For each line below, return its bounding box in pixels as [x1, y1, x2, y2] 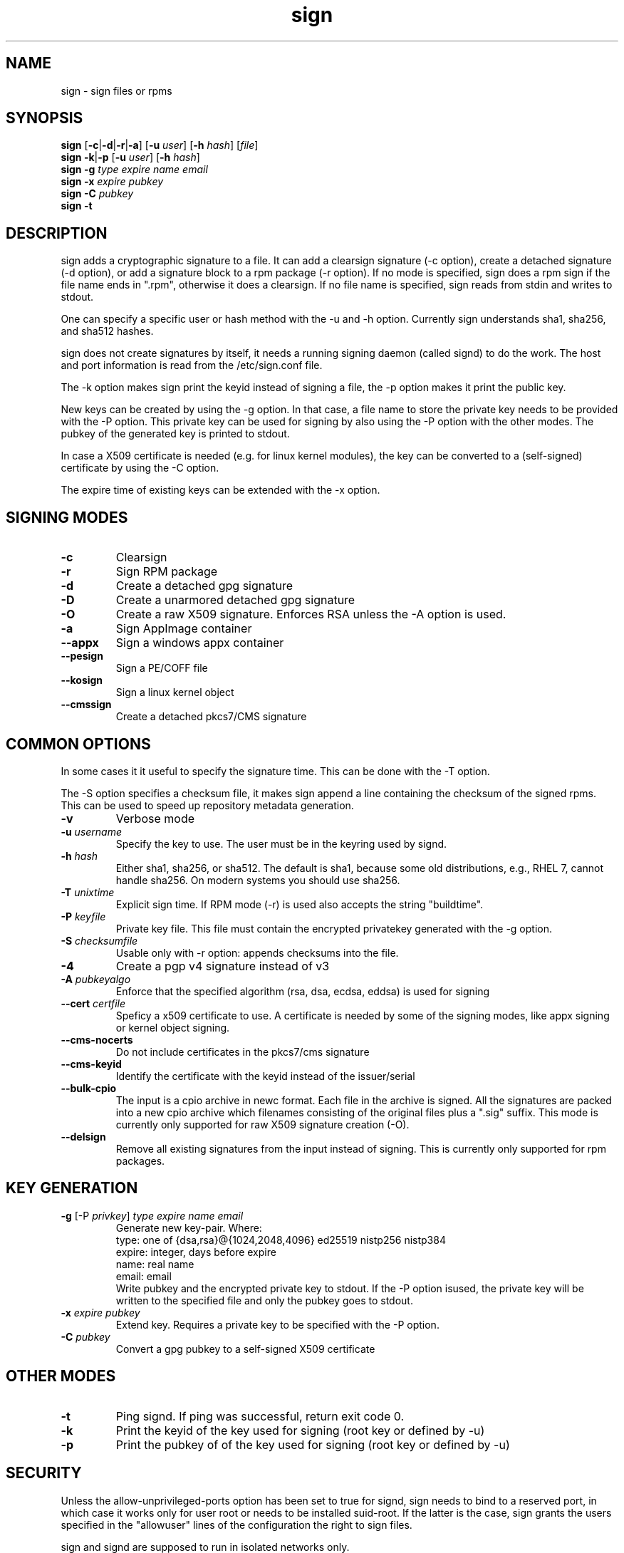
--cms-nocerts [61, 1033, 133, 1046]
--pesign [61, 650, 103, 663]
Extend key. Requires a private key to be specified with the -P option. [115, 1318, 440, 1331]
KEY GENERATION [6, 1179, 138, 1198]
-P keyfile [61, 910, 106, 923]
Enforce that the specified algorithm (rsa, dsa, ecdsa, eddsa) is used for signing [115, 985, 490, 997]
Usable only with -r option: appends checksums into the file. [115, 946, 399, 959]
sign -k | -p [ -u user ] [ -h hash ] [61, 151, 200, 164]
